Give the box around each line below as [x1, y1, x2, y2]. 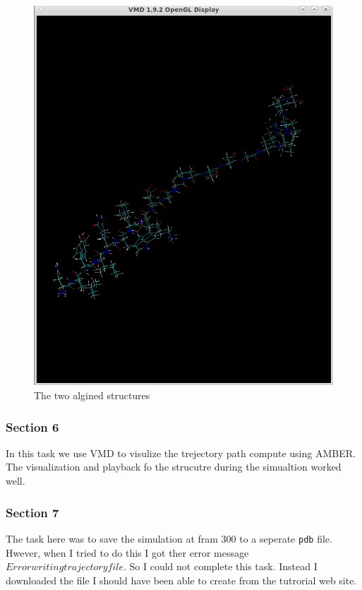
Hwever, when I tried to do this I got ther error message [6, 545, 249, 560]
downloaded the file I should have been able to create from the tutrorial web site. [6, 572, 357, 587]
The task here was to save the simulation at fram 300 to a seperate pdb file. [6, 531, 332, 545]
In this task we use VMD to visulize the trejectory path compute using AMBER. [6, 445, 356, 460]
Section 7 [6, 503, 59, 521]
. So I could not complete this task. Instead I [123, 559, 318, 574]
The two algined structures [34, 388, 150, 403]
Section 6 [6, 418, 59, 435]
